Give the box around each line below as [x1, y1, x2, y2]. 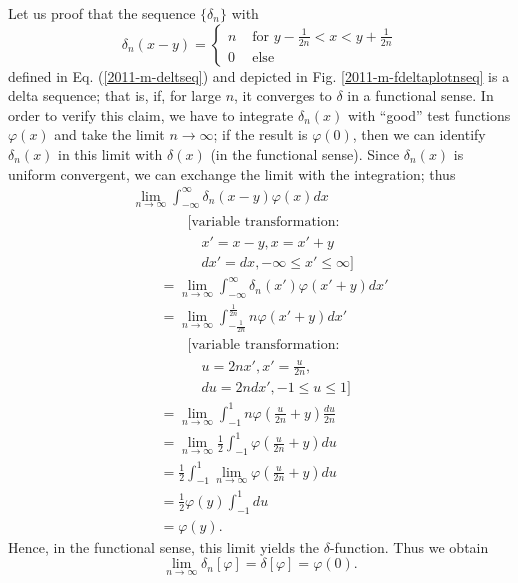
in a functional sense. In [347, 85, 494, 106]
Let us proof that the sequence [8, 3, 196, 23]
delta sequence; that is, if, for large [8, 85, 221, 106]
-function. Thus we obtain [329, 536, 489, 557]
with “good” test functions [347, 104, 511, 125]
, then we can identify [352, 124, 486, 145]
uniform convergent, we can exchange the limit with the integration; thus [8, 163, 456, 184]
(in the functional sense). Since [210, 143, 400, 164]
